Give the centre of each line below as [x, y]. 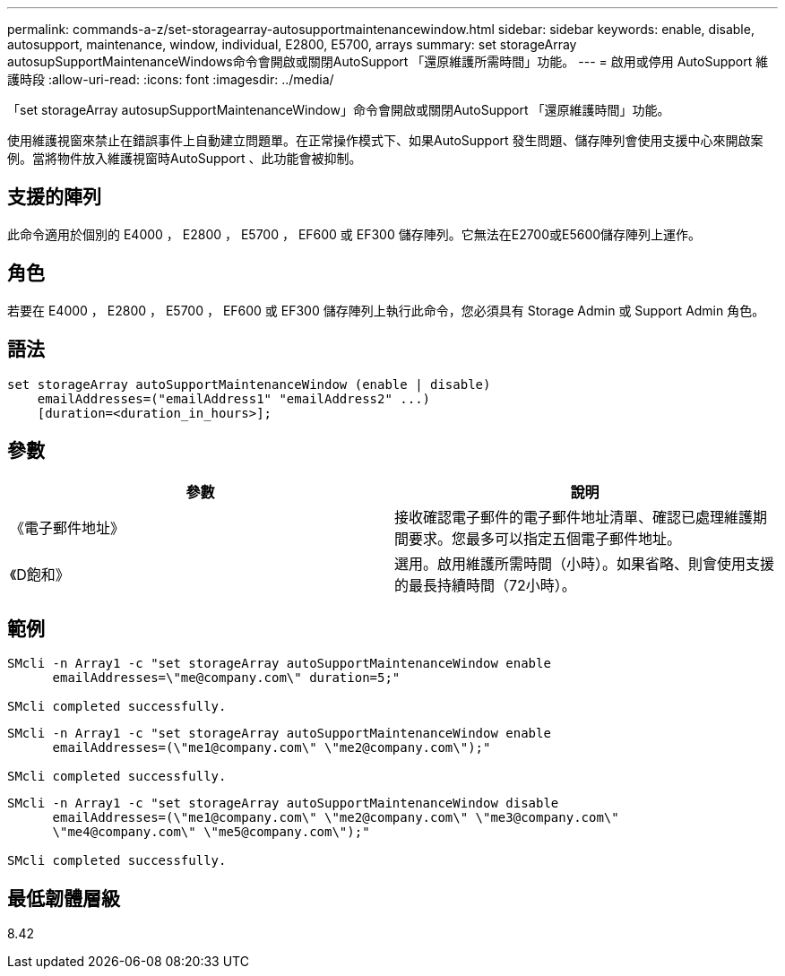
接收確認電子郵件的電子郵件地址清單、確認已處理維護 [574, 518]
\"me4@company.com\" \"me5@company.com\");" [211, 832]
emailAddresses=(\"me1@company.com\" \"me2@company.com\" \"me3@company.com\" [336, 818]
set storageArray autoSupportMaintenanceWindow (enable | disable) [249, 384]
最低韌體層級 [64, 898]
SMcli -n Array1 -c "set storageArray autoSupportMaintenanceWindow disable [283, 803]
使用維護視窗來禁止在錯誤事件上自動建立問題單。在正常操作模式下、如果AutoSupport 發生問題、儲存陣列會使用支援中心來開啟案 [385, 140]
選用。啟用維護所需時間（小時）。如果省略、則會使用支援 [585, 564]
